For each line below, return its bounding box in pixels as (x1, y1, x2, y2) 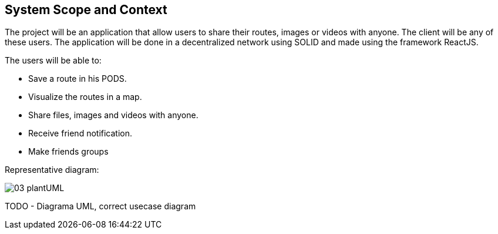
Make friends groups (28, 146, 109, 157)
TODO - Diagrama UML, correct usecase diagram (5, 201, 196, 212)
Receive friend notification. (28, 128, 133, 139)
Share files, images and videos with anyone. (28, 110, 198, 121)
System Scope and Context (5, 2, 167, 17)
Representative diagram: (5, 165, 99, 175)
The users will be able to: (5, 55, 102, 66)
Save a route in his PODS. (28, 73, 127, 84)
